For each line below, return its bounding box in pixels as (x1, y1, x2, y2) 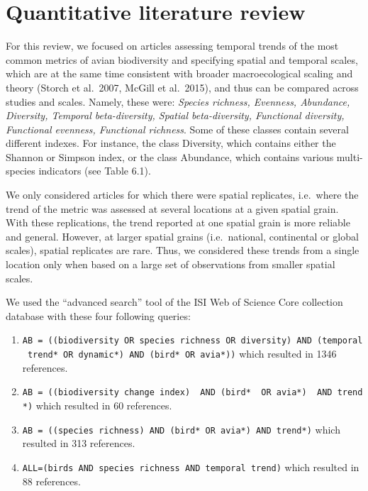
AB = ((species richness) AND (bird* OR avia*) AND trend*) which (22, 421, 340, 436)
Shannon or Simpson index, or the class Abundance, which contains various (6, 149, 334, 164)
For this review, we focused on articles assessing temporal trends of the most (6, 38, 339, 53)
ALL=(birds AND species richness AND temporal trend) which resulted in (22, 459, 359, 474)
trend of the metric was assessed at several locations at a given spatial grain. (6, 201, 339, 216)
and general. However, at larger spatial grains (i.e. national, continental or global (6, 228, 359, 243)
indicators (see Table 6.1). (38, 163, 151, 178)
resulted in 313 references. (22, 436, 135, 451)
